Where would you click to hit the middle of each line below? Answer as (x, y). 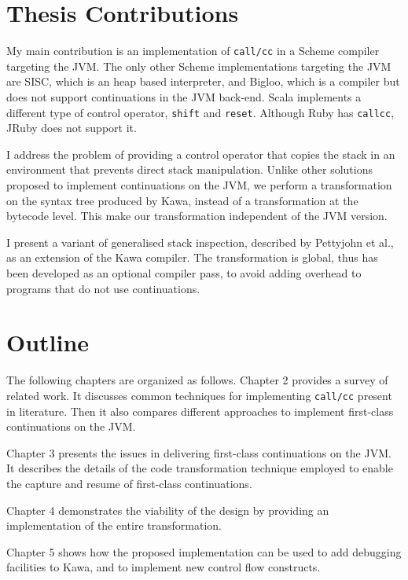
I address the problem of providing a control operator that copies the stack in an (201, 154)
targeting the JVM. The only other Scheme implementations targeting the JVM (199, 66)
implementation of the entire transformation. (114, 525)
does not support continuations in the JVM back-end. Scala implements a (184, 96)
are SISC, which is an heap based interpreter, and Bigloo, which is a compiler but (203, 81)
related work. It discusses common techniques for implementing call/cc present (199, 395)
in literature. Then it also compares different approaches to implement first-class (200, 411)
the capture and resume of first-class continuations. (129, 483)
